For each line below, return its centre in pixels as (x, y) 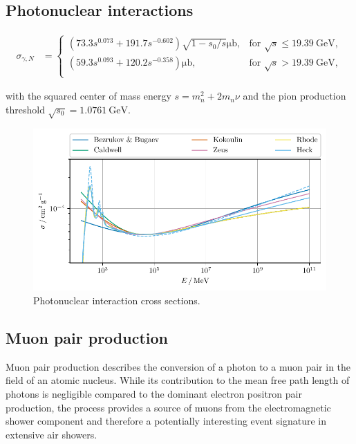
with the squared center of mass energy (88, 96)
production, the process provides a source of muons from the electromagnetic (168, 407)
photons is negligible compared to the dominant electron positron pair (154, 393)
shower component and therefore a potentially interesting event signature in (166, 421)
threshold (25, 109)
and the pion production (294, 96)
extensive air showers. (51, 434)
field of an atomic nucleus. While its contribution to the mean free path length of (178, 380)
